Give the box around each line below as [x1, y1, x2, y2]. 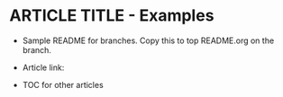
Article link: [22, 62, 65, 73]
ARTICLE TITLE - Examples [9, 5, 215, 26]
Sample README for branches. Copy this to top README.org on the [22, 35, 275, 46]
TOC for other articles [22, 79, 104, 90]
